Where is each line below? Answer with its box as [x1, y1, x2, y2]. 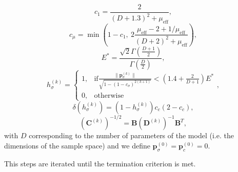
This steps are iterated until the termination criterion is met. [4, 158, 196, 168]
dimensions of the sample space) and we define [4, 140, 150, 150]
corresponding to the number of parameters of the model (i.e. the [29, 130, 234, 141]
